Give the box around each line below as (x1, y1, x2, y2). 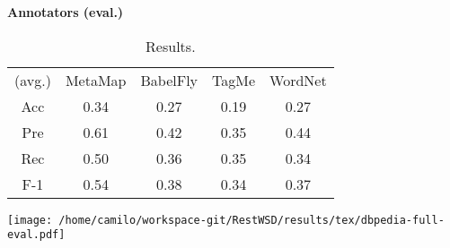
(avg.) (14, 69, 51, 90)
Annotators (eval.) (7, 3, 124, 21)
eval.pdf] (7, 228, 66, 242)
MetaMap (65, 69, 127, 90)
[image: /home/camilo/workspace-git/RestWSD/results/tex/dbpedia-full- (7, 213, 445, 227)
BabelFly (140, 69, 199, 90)
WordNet (269, 69, 327, 90)
